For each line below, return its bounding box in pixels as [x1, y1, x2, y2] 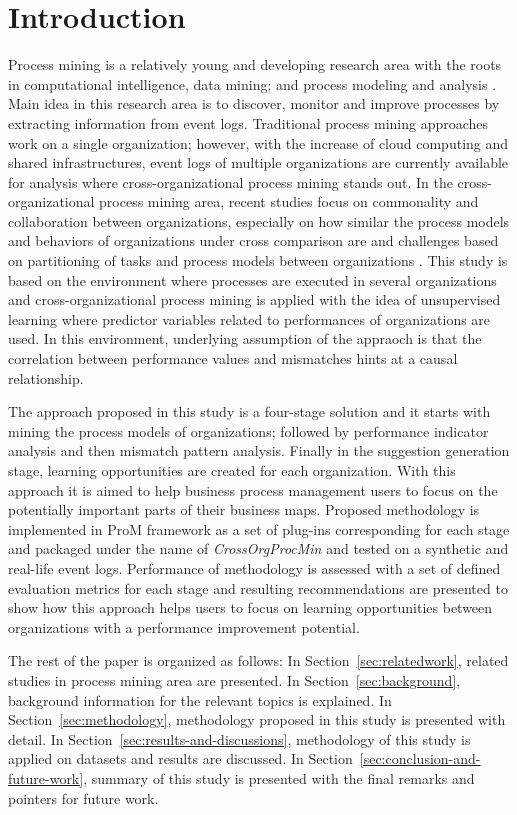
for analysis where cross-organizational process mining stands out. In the [8, 171, 453, 192]
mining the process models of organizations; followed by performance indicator [8, 420, 489, 441]
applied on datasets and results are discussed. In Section [8, 748, 353, 769]
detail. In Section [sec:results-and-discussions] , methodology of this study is [8, 728, 471, 749]
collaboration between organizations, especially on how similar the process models [8, 210, 510, 231]
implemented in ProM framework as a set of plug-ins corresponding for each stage [8, 518, 510, 539]
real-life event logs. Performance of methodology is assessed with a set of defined [8, 557, 501, 578]
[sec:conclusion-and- [359, 748, 481, 769]
